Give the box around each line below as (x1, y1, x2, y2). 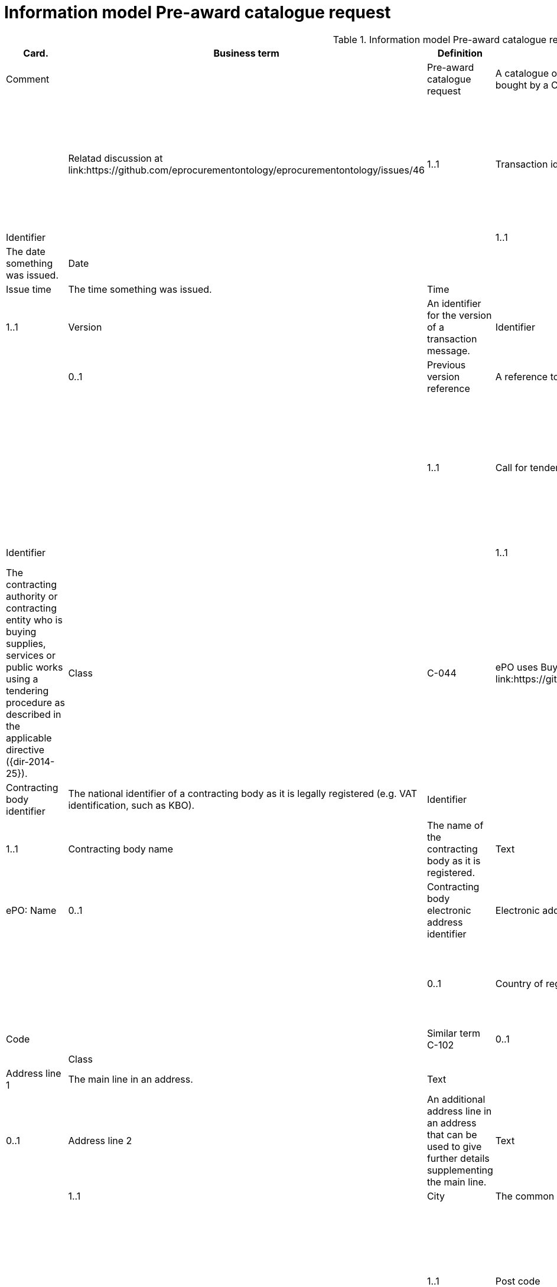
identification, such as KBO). (68, 799, 195, 811)
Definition (437, 47, 483, 59)
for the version (426, 309, 492, 321)
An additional (426, 1093, 486, 1105)
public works (6, 661, 63, 673)
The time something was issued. (68, 283, 212, 295)
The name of (426, 819, 484, 831)
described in (6, 708, 61, 720)
